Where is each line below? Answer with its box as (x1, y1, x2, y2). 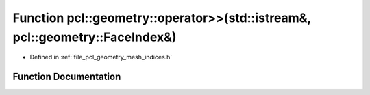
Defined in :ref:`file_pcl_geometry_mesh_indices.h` (29, 53, 173, 62)
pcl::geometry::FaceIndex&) (12, 29, 177, 44)
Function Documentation (12, 71, 121, 83)
